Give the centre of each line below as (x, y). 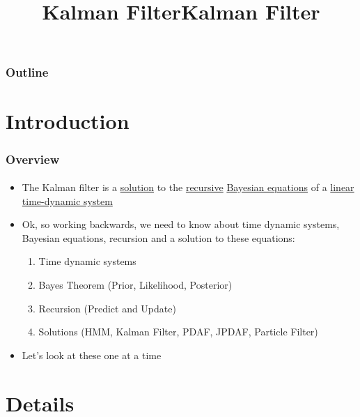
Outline (27, 72)
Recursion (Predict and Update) (107, 308)
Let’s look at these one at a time (92, 355)
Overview (33, 159)
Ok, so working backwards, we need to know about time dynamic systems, (181, 224)
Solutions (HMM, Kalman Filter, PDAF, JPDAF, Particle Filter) (178, 332)
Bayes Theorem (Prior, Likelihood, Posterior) (135, 285)
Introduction (68, 121)
